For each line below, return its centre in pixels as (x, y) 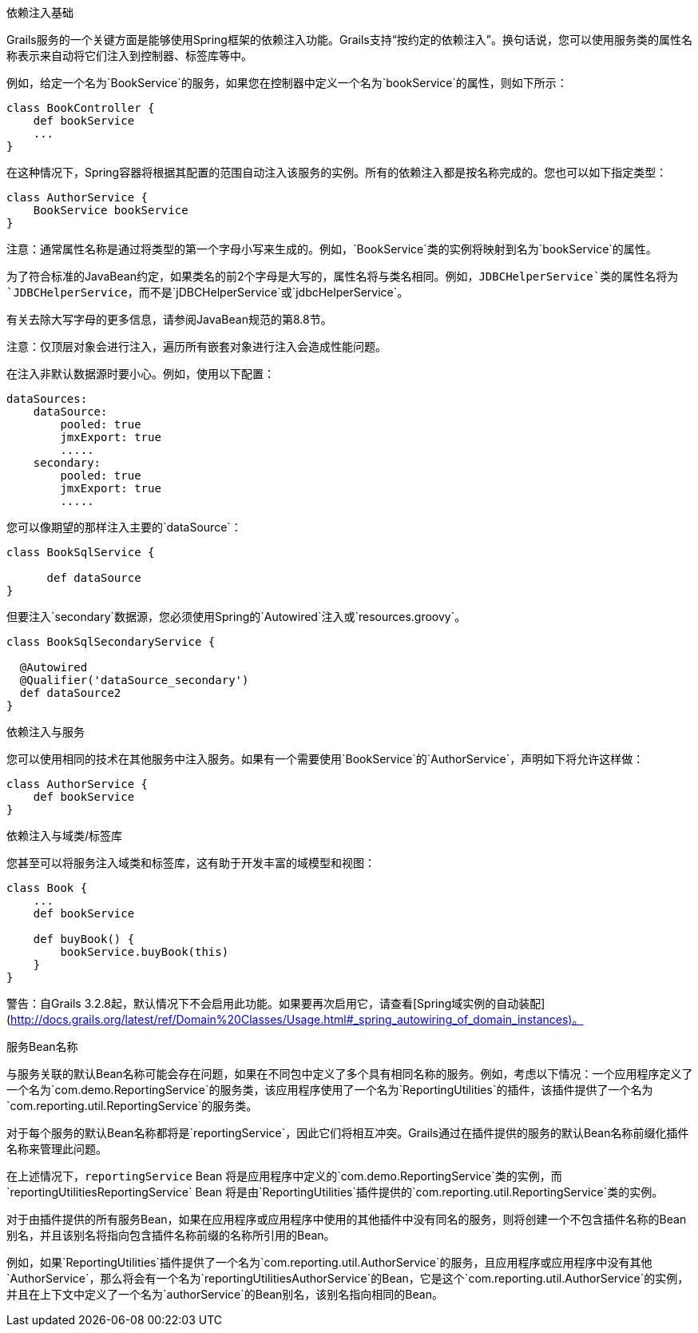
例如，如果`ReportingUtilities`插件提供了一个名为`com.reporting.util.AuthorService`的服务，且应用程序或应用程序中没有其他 (329, 1262)
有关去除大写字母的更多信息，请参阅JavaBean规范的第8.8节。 (169, 319)
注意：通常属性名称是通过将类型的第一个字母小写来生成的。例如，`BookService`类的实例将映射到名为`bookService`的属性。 (332, 249)
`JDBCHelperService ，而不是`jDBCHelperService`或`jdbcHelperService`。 (208, 292)
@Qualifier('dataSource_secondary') (134, 680)
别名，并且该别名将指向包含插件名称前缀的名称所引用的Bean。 (171, 1235)
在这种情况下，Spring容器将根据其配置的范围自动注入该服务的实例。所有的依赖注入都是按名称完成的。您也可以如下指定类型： (337, 172)
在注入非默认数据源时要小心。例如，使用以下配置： (141, 374)
